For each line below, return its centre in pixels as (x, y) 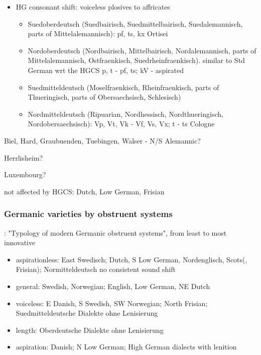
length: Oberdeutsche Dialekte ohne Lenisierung (90, 330)
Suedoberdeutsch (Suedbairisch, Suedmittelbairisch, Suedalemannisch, (135, 23)
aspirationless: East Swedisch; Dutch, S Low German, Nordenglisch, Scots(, (132, 259)
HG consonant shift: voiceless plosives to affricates (93, 7)
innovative (20, 242)
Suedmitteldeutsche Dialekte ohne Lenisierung (87, 313)
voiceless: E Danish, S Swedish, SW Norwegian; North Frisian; (112, 303)
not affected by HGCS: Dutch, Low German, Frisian (84, 191)
